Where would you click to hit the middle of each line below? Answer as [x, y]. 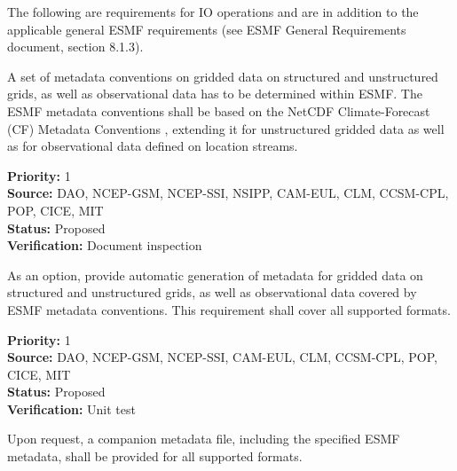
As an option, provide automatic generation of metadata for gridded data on [215, 275]
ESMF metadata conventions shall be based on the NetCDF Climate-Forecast [219, 110]
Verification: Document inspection [105, 245]
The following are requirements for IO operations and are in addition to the [213, 12]
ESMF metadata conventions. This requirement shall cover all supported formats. [229, 309]
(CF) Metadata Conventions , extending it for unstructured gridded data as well [226, 128]
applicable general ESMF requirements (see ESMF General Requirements [207, 29]
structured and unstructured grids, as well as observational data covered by [212, 292]
